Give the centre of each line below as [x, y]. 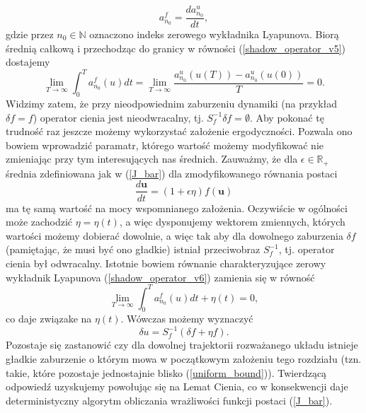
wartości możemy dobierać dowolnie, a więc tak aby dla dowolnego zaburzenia [175, 235]
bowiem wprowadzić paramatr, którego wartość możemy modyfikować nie [165, 145]
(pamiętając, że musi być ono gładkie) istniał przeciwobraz [133, 249]
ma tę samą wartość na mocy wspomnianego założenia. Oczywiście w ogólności [177, 208]
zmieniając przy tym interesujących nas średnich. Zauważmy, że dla [152, 159]
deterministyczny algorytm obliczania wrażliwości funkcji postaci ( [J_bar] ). [169, 400]
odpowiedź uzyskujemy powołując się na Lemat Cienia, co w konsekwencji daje [177, 386]
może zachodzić [39, 222]
